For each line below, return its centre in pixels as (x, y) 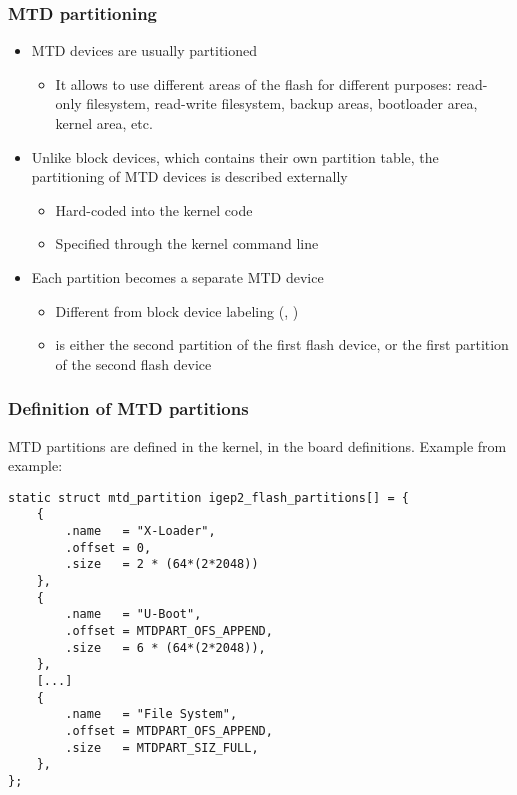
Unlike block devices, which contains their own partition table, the (235, 156)
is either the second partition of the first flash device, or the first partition (282, 344)
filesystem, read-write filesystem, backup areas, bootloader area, (282, 103)
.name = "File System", (151, 714)
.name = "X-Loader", (140, 531)
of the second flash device (133, 363)
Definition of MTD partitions (128, 408)
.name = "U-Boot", (133, 614)
